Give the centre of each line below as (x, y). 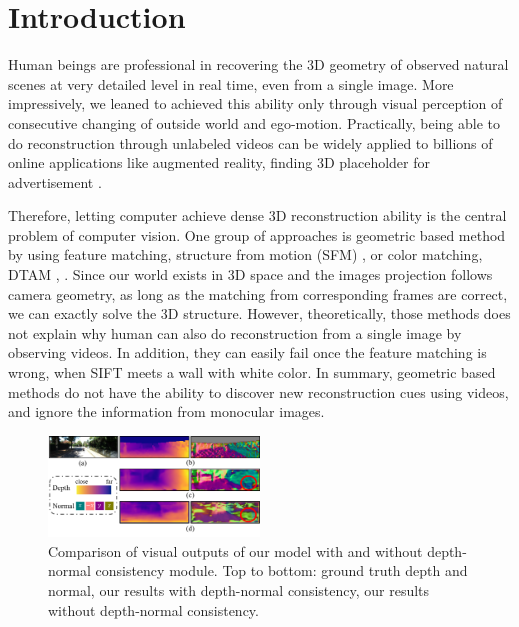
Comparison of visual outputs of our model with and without (235, 550)
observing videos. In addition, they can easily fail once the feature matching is (247, 352)
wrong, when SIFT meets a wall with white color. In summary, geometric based (252, 372)
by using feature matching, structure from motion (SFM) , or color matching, (245, 254)
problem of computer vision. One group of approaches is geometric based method (257, 234)
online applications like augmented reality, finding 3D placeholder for (219, 162)
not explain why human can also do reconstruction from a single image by (235, 332)
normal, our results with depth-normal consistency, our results (239, 590)
